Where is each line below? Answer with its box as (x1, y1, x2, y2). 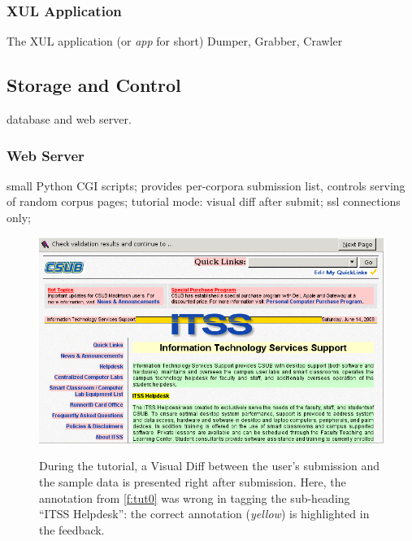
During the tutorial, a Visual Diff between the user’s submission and (39, 457, 380, 474)
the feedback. (39, 521, 105, 538)
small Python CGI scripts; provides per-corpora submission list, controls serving (7, 177, 405, 194)
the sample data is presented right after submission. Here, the (39, 473, 346, 490)
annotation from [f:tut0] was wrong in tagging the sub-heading (39, 489, 350, 506)
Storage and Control (7, 72, 181, 98)
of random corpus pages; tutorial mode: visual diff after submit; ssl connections (7, 193, 401, 210)
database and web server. (7, 111, 132, 128)
